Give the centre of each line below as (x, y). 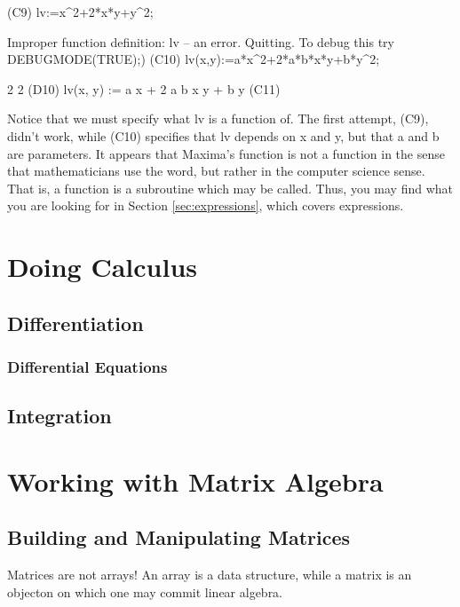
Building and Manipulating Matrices (178, 537)
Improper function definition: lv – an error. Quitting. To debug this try (201, 41)
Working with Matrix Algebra (195, 481)
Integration (59, 416)
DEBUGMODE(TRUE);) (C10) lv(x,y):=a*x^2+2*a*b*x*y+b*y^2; (194, 59)
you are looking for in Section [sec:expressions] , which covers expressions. (206, 205)
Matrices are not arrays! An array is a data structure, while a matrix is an (210, 575)
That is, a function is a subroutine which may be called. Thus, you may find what (230, 188)
